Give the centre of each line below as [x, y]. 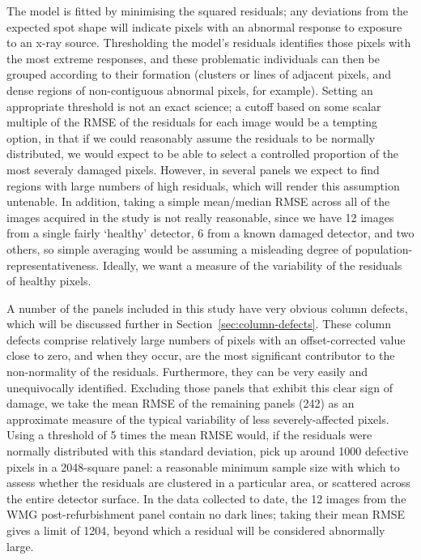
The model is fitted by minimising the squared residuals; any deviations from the [208, 11]
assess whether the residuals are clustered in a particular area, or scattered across [208, 483]
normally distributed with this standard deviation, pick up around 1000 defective [208, 451]
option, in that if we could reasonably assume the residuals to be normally [191, 137]
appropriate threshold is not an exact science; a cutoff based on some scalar [194, 106]
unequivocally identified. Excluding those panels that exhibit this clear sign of [200, 387]
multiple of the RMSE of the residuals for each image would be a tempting [192, 122]
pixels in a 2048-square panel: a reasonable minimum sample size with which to [203, 466]
